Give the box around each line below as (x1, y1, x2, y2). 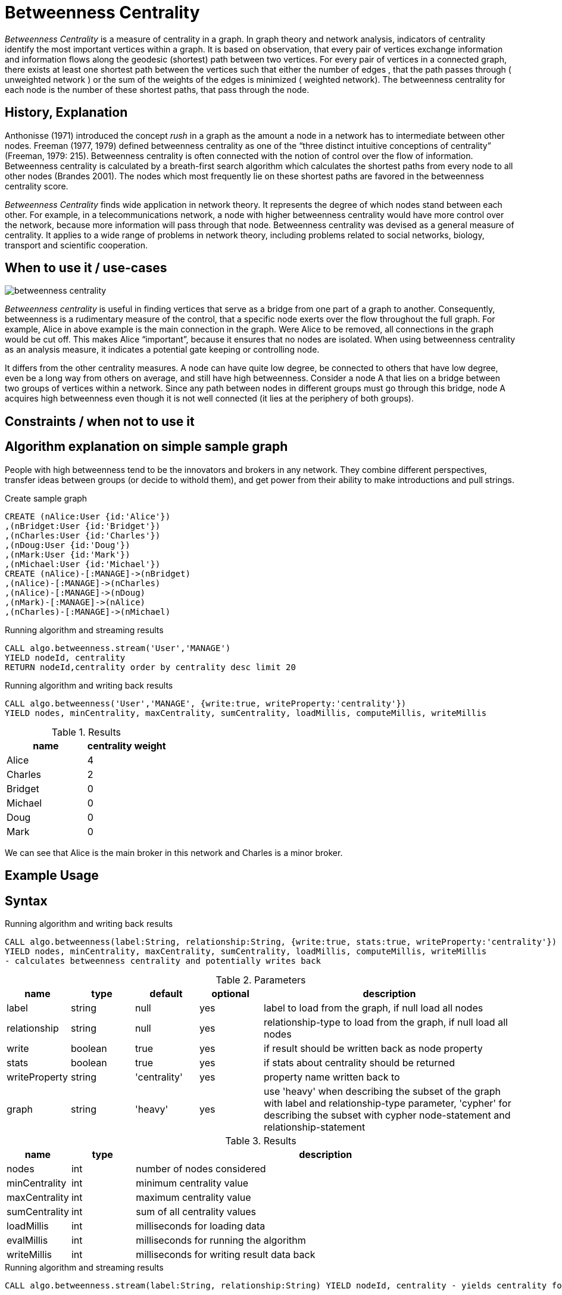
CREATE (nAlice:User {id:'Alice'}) (5, 511, 171, 521)
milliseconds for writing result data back (136, 1248, 316, 1260)
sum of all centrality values (136, 1205, 256, 1218)
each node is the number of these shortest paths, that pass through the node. (5, 84, 310, 95)
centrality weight (87, 739, 166, 752)
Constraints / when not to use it (5, 413, 195, 429)
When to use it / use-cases (5, 260, 167, 276)
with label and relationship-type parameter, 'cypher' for (264, 1097, 511, 1109)
